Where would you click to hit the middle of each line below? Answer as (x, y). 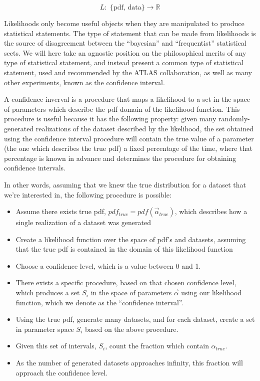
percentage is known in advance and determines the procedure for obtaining (120, 158)
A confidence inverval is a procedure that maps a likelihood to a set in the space (127, 99)
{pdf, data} (127, 8)
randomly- (234, 119)
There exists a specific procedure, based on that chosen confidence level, (126, 282)
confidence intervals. (35, 168)
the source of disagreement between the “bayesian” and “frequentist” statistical (125, 43)
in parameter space (45, 329)
